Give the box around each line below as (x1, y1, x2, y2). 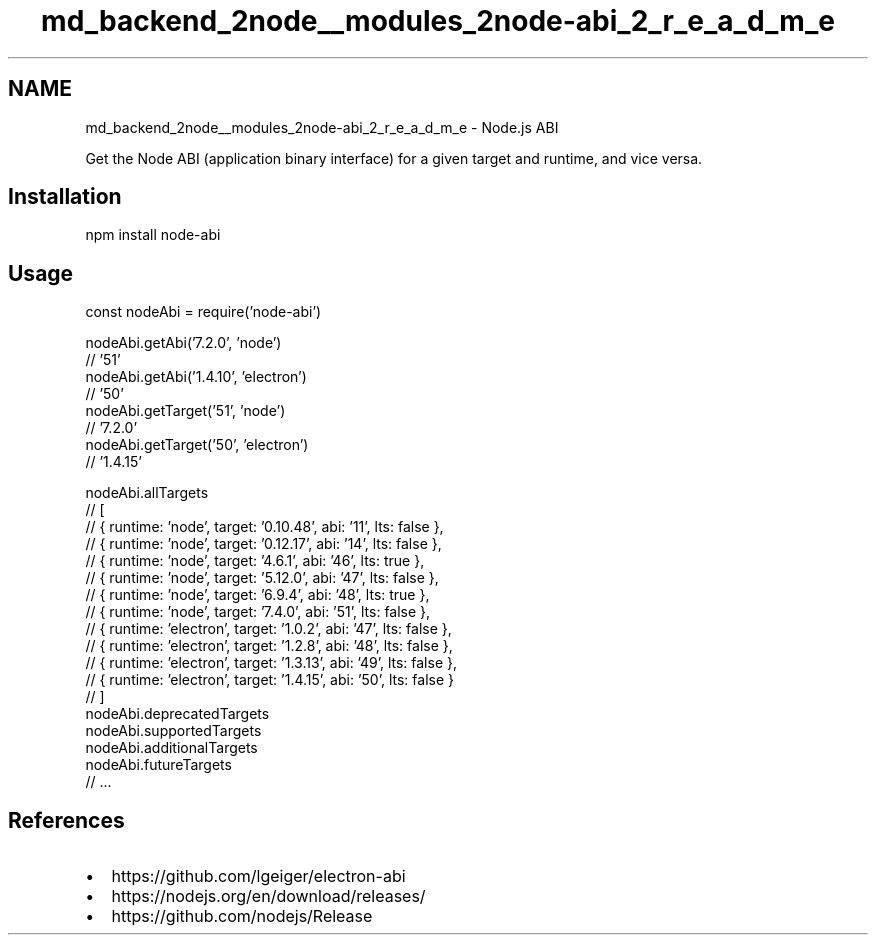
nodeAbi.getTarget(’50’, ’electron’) (85, 436, 309, 454)
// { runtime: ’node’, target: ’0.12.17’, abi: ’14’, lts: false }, (85, 535, 442, 553)
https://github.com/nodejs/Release (111, 906, 373, 927)
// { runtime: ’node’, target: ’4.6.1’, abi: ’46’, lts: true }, (85, 552, 425, 570)
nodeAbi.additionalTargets (85, 739, 258, 757)
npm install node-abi (85, 226, 221, 244)
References (8, 807, 125, 833)
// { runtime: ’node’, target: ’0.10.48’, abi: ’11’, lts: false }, (85, 518, 444, 536)
